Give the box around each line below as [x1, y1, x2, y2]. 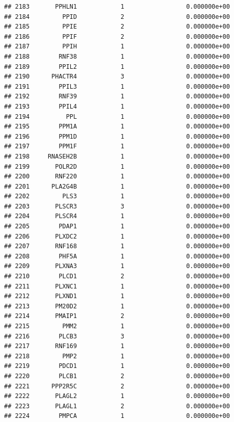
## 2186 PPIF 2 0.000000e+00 [4, 33, 230, 40]
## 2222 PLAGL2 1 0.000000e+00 [4, 392, 230, 400]
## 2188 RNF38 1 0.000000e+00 [4, 52, 230, 60]
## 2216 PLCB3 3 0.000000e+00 [4, 332, 230, 340]
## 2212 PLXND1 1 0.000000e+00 [4, 293, 230, 300]
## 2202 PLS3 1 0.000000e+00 [4, 193, 230, 200]
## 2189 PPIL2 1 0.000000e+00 [4, 63, 230, 70]
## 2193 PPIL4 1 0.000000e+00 [4, 102, 230, 110]
